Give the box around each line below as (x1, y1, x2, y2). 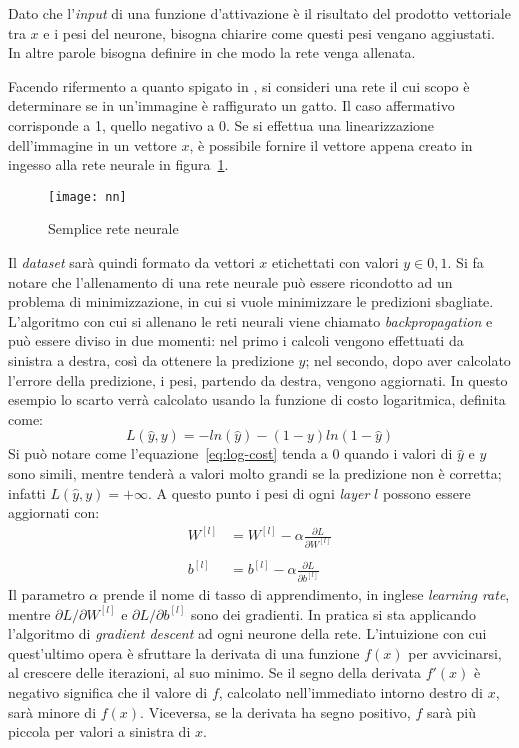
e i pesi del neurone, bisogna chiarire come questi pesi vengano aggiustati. (43, 22, 495, 43)
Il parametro (8, 583, 85, 604)
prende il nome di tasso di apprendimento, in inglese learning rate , (102, 583, 510, 604)
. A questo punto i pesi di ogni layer (147, 482, 370, 503)
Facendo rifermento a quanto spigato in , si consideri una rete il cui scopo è (8, 75, 470, 96)
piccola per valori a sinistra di (8, 721, 191, 742)
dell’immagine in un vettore (8, 134, 177, 155)
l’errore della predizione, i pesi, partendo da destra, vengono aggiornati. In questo (8, 369, 508, 390)
